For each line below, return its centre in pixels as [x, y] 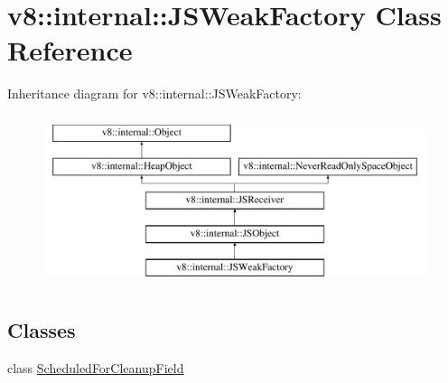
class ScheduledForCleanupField [96, 367]
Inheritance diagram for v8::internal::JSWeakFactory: [154, 93]
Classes [42, 329]
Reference [70, 50]
